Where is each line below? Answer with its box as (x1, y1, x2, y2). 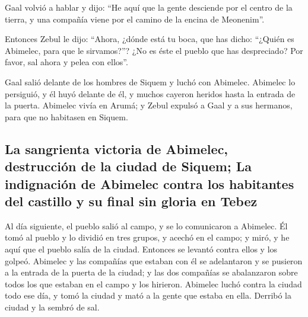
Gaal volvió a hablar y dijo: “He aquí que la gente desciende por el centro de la (5, 1, 293, 13)
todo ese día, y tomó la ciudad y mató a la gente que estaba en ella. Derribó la (5, 289, 291, 302)
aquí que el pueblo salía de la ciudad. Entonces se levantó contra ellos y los (5, 242, 278, 255)
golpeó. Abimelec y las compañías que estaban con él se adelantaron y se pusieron (5, 254, 303, 267)
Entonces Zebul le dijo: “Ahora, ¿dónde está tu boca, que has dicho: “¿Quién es (5, 33, 294, 45)
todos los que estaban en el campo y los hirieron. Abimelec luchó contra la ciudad (5, 277, 302, 290)
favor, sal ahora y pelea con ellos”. (5, 56, 128, 68)
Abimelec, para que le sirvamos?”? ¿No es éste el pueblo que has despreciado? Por (5, 44, 303, 56)
